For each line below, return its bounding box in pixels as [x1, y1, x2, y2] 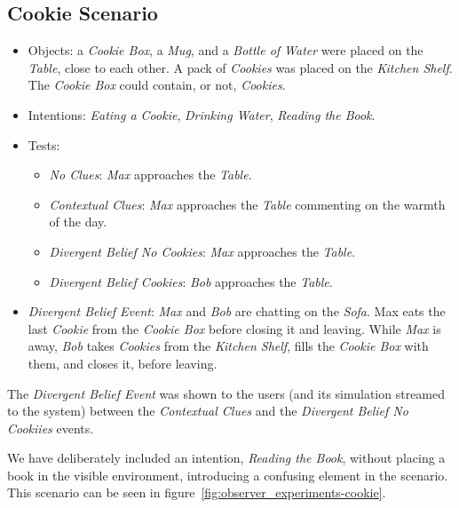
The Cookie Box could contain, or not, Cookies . [28, 75, 286, 94]
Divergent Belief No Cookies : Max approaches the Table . [49, 242, 356, 260]
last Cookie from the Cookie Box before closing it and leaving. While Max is [28, 319, 441, 337]
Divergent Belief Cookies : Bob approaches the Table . [49, 272, 333, 290]
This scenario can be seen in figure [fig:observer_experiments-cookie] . [7, 483, 386, 502]
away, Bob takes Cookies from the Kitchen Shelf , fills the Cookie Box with [28, 337, 429, 355]
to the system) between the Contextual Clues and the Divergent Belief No [7, 401, 408, 420]
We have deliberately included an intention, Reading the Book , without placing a [7, 448, 446, 467]
